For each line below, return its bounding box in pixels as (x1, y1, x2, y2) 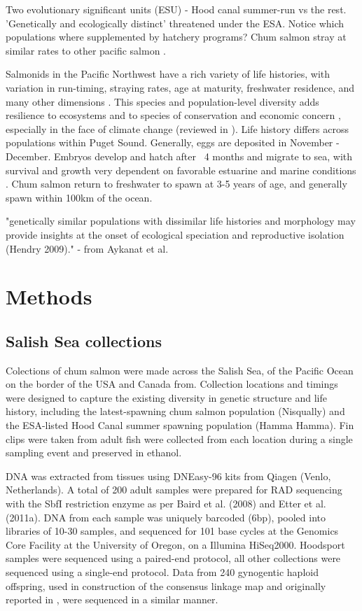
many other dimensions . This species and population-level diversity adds (6, 94, 319, 108)
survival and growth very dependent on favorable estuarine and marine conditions (6, 162, 356, 177)
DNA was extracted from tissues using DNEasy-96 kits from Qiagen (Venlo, (6, 468, 331, 483)
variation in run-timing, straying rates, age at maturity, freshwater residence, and (6, 80, 355, 94)
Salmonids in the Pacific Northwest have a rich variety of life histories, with (6, 66, 330, 81)
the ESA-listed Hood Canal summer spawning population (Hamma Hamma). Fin (6, 418, 354, 433)
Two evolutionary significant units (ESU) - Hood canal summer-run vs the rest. (6, 2, 347, 16)
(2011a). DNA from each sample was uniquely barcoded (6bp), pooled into (6, 510, 326, 524)
